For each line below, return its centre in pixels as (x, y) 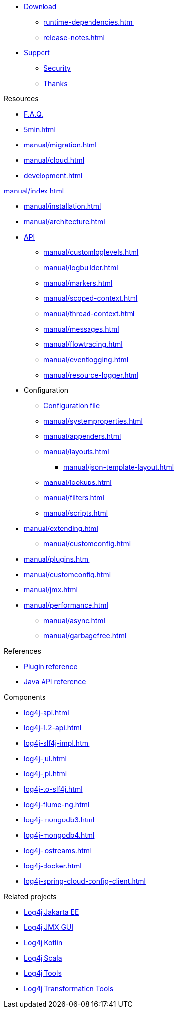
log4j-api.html (46, 712)
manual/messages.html (81, 329)
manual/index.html (34, 191)
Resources (21, 99)
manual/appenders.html (82, 436)
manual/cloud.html (54, 160)
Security (57, 68)
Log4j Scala (43, 958)
